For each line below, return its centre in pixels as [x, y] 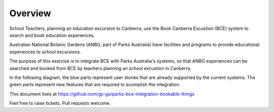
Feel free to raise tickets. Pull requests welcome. [60, 103]
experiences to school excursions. [45, 52]
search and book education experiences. [52, 35]
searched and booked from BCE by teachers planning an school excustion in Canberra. [100, 68]
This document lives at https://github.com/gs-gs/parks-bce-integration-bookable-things [102, 94]
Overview [30, 13]
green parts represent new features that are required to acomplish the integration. [95, 85]
